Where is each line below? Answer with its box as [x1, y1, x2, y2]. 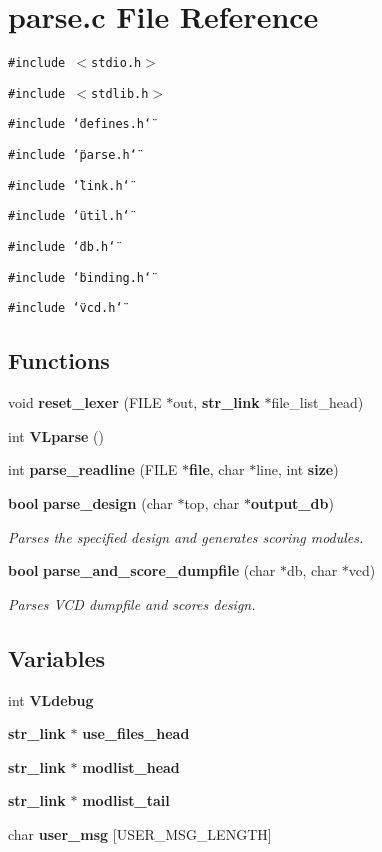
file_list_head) [271, 392, 364, 413]
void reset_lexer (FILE [8, 392, 162, 413]
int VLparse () [8, 425, 104, 446]
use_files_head [82, 723, 190, 744]
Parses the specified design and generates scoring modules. [8, 526, 364, 547]
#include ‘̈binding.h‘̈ [8, 270, 152, 285]
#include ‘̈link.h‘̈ [8, 178, 130, 193]
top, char [184, 493, 240, 514]
